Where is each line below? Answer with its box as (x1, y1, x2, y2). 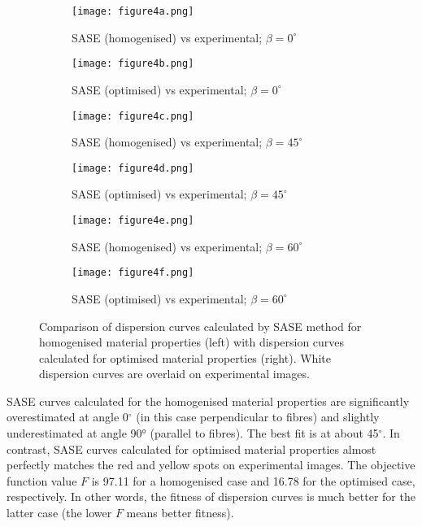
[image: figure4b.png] (72, 58, 194, 70)
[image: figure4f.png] (72, 267, 194, 279)
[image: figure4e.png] (72, 215, 194, 226)
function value (7, 472, 77, 489)
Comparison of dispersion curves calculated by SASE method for (39, 317, 362, 334)
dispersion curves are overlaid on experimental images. (39, 365, 310, 382)
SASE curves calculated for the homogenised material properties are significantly (7, 392, 410, 409)
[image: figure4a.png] (72, 6, 194, 17)
